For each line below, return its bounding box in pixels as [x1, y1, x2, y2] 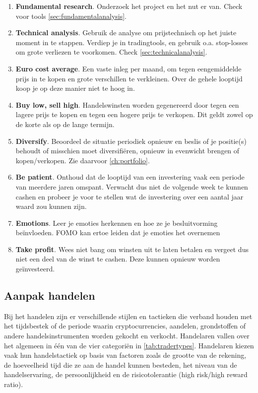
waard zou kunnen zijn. [15, 201, 87, 211]
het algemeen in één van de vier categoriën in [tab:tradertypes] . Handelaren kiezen [4, 340, 254, 350]
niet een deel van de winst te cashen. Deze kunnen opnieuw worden [15, 254, 220, 264]
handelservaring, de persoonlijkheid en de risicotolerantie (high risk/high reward [4, 369, 248, 380]
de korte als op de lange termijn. [15, 119, 115, 129]
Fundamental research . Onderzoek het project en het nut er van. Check [15, 1, 243, 11]
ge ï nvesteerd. [15, 263, 55, 274]
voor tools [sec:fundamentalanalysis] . [15, 10, 127, 21]
